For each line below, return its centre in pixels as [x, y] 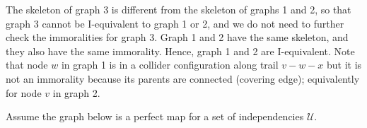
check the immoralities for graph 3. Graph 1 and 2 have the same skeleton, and [177, 37]
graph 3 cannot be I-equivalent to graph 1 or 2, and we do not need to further [175, 23]
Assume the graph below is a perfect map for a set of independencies [155, 116]
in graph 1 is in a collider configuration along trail [170, 65]
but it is [344, 65]
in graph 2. [76, 92]
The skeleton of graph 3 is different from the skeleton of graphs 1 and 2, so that [179, 9]
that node [27, 65]
